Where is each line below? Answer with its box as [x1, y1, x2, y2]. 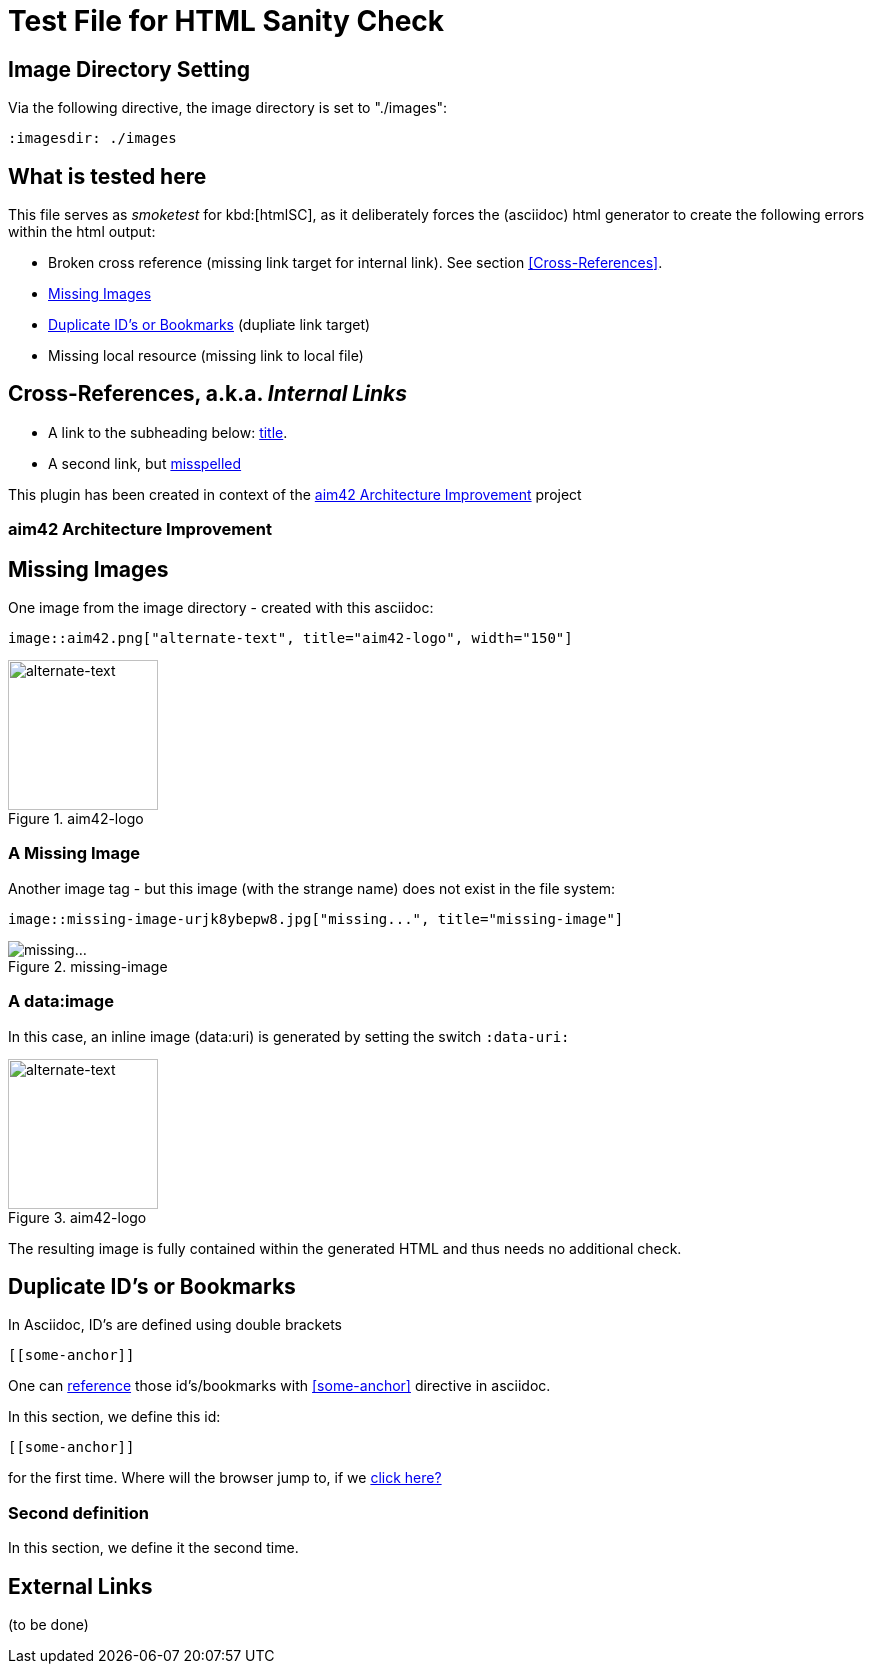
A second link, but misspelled [48, 454, 242, 472]
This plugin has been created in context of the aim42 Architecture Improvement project [8, 485, 582, 503]
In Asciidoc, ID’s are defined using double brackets [8, 1316, 342, 1334]
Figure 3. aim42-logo [8, 1208, 147, 1226]
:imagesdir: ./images [8, 130, 177, 147]
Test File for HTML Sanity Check [8, 4, 445, 38]
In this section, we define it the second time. [8, 1539, 299, 1557]
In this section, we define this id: [8, 1408, 221, 1426]
